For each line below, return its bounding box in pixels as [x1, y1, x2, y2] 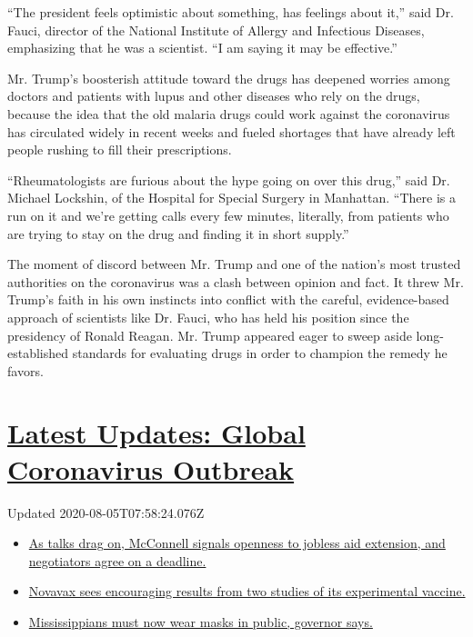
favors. [7, 361, 44, 380]
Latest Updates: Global [7, 414, 306, 452]
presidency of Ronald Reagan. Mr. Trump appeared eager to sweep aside [7, 325, 412, 344]
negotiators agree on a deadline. [28, 551, 206, 570]
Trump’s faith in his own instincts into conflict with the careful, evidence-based [7, 290, 449, 309]
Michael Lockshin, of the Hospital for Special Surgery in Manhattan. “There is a [7, 188, 456, 207]
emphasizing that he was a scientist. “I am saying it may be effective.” [7, 38, 398, 57]
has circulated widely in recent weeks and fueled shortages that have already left [7, 122, 456, 141]
